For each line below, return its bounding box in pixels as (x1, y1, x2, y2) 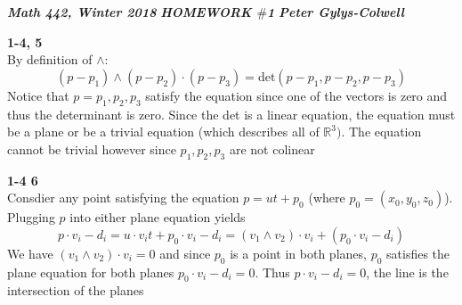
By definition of (7, 50, 93, 69)
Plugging (7, 208, 55, 227)
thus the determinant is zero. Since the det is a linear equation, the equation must (7, 104, 456, 123)
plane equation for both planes (7, 262, 174, 281)
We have (7, 243, 53, 262)
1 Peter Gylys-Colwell (267, 3, 404, 21)
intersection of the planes (7, 281, 144, 300)
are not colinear (229, 139, 315, 158)
